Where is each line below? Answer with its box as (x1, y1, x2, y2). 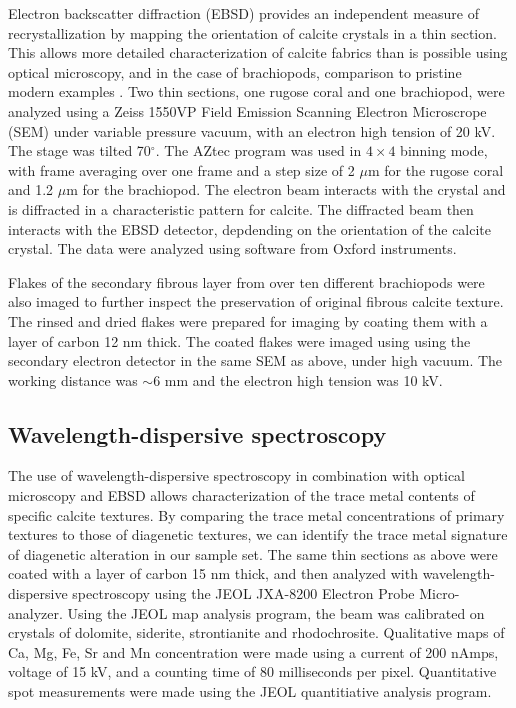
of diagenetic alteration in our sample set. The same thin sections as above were (8, 543, 498, 564)
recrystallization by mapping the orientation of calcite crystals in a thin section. (8, 22, 497, 43)
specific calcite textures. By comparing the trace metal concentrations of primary (8, 504, 505, 525)
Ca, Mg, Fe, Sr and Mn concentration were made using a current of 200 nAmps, (8, 641, 499, 662)
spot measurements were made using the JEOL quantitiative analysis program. (8, 681, 492, 702)
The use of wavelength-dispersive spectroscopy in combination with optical (8, 465, 466, 486)
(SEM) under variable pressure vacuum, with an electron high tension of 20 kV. (8, 120, 496, 141)
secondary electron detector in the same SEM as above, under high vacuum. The (8, 350, 503, 371)
